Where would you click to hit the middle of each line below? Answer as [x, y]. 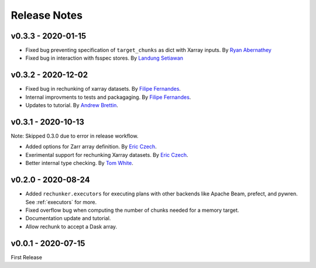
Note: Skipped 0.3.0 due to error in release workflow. [75, 136]
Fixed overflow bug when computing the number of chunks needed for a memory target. [132, 210]
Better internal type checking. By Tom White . [80, 163]
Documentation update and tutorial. [68, 218]
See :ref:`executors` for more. [61, 202]
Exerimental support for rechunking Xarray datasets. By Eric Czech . [107, 154]
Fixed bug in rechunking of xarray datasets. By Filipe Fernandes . [103, 89]
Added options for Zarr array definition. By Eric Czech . [91, 147]
